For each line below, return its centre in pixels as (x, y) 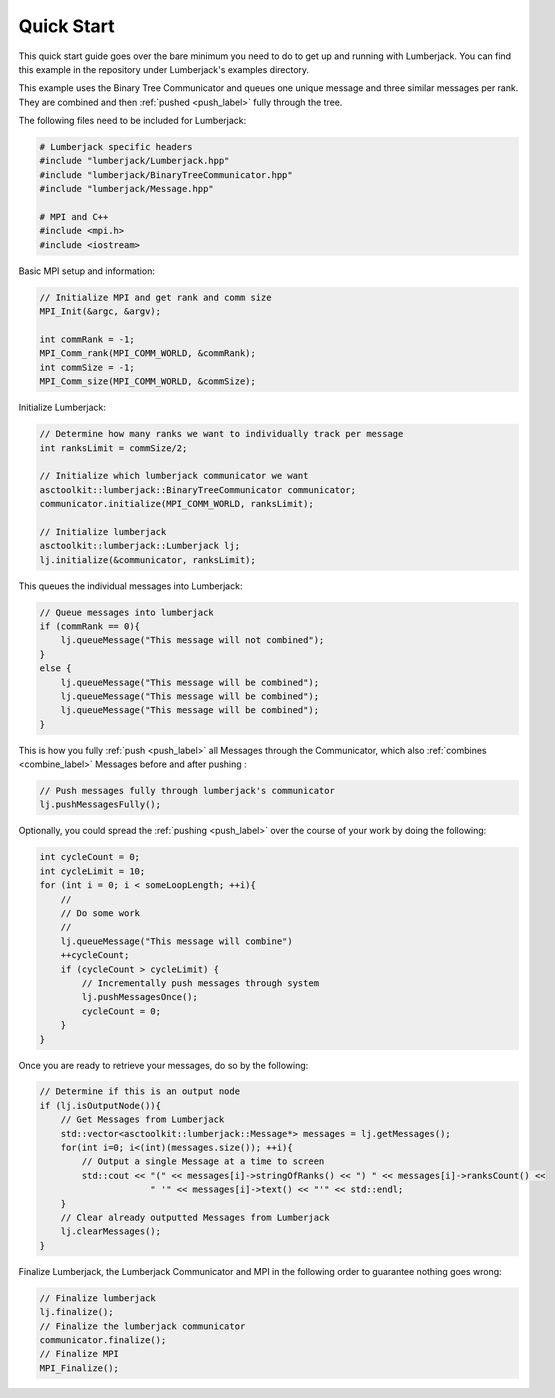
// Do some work (100, 913)
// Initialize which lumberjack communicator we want (174, 476)
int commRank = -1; (87, 339)
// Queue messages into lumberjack (126, 612)
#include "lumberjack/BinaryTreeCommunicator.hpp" (166, 174)
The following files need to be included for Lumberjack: (132, 121)
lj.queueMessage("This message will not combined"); (192, 640)
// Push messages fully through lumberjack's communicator (187, 791)
